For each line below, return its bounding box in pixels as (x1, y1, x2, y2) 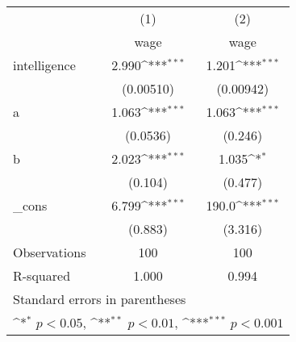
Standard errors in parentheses (13, 290, 186, 308)
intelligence (13, 56, 76, 74)
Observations (13, 243, 86, 261)
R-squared (13, 266, 71, 285)
